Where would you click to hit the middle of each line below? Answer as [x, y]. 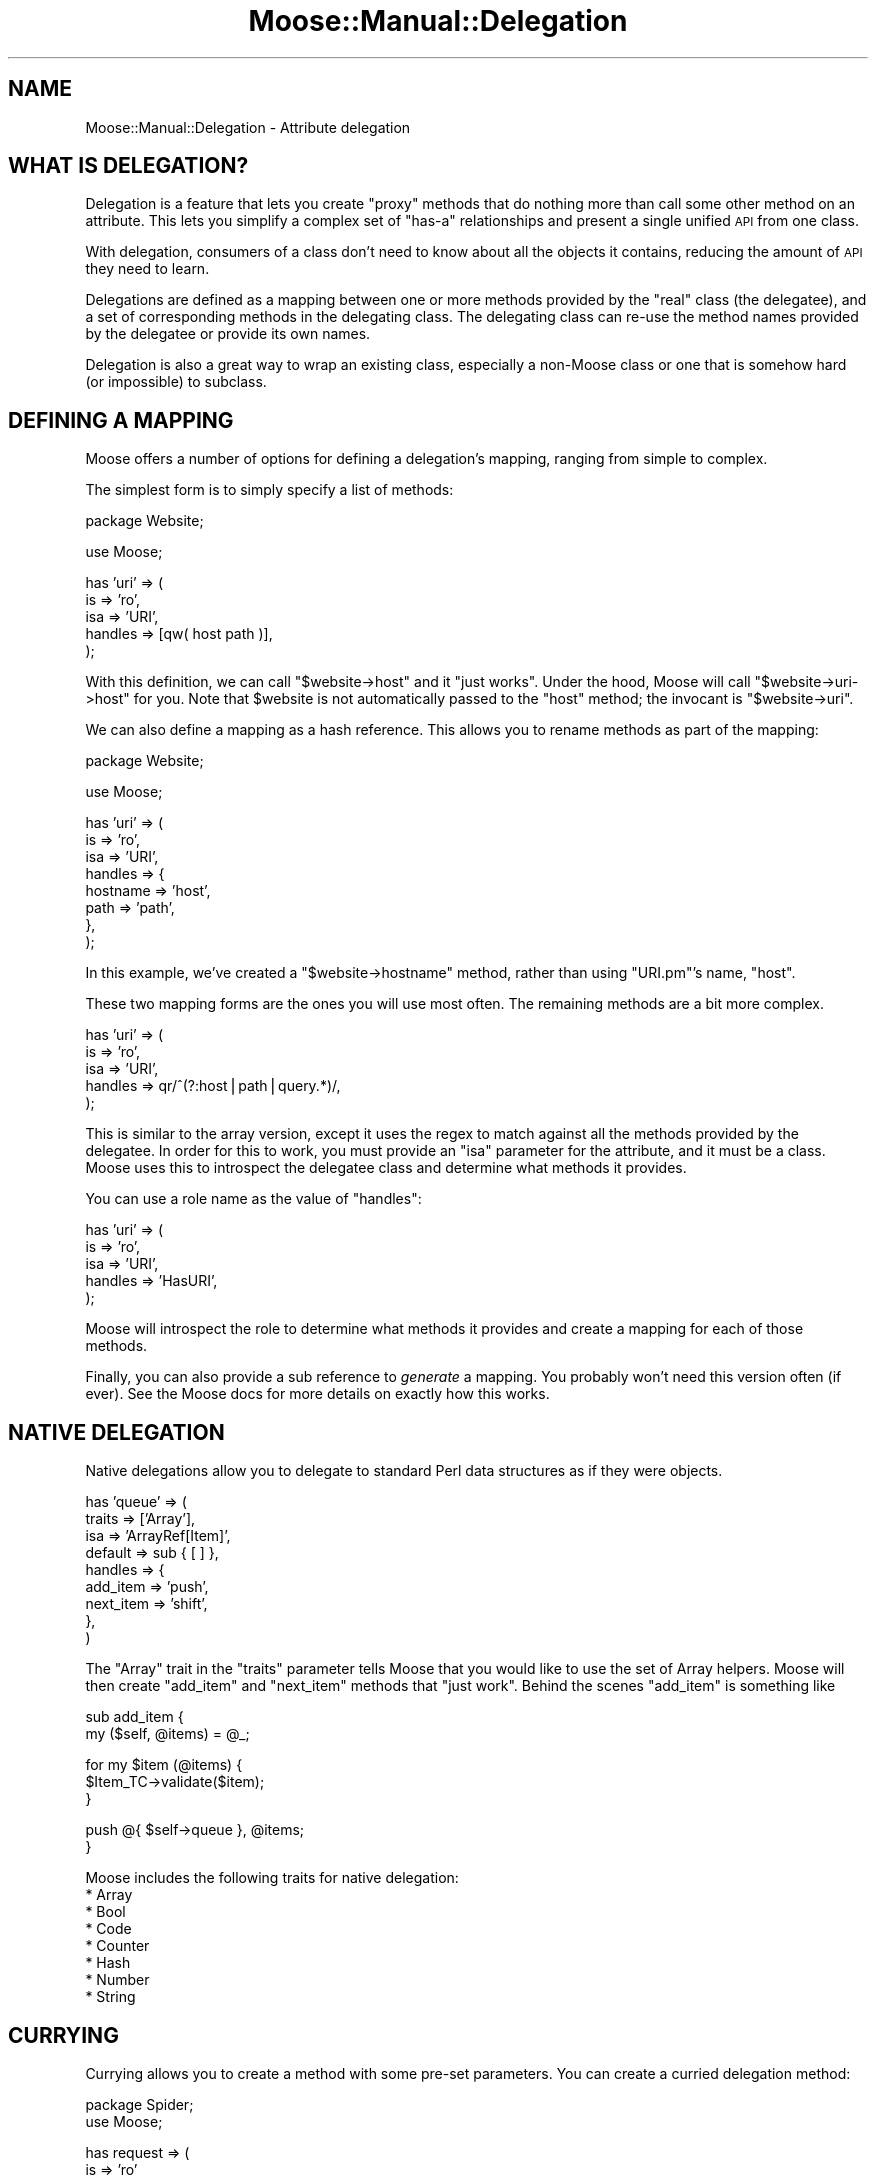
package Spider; [139, 2104]
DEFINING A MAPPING [121, 420]
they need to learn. [147, 269]
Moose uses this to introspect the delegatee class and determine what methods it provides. [386, 1168]
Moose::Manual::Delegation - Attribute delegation [248, 127]
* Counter [117, 1946]
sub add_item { [134, 1717]
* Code [108, 1929]
